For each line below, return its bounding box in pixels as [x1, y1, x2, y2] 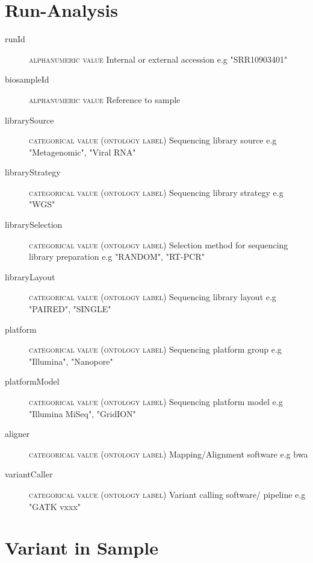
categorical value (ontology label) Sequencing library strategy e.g [29, 186, 284, 198]
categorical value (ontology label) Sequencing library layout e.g [29, 291, 276, 303]
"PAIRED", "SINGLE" [29, 303, 111, 315]
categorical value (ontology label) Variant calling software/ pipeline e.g [29, 488, 306, 500]
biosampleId [5, 73, 49, 86]
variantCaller [5, 468, 53, 480]
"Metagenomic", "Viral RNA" [29, 145, 136, 158]
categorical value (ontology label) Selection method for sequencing [29, 238, 288, 251]
